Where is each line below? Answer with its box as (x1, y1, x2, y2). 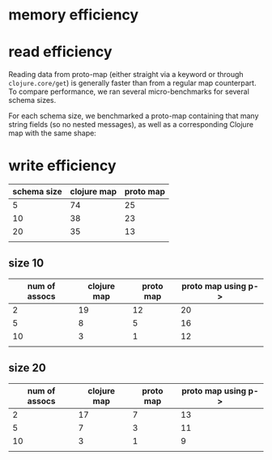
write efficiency (8, 156, 117, 175)
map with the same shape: (8, 128, 97, 138)
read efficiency (8, 43, 113, 62)
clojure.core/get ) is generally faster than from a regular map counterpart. (8, 79, 257, 88)
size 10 (8, 257, 45, 270)
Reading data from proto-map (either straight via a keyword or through (8, 70, 244, 79)
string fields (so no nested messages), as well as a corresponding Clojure (8, 120, 253, 130)
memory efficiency (8, 6, 139, 24)
